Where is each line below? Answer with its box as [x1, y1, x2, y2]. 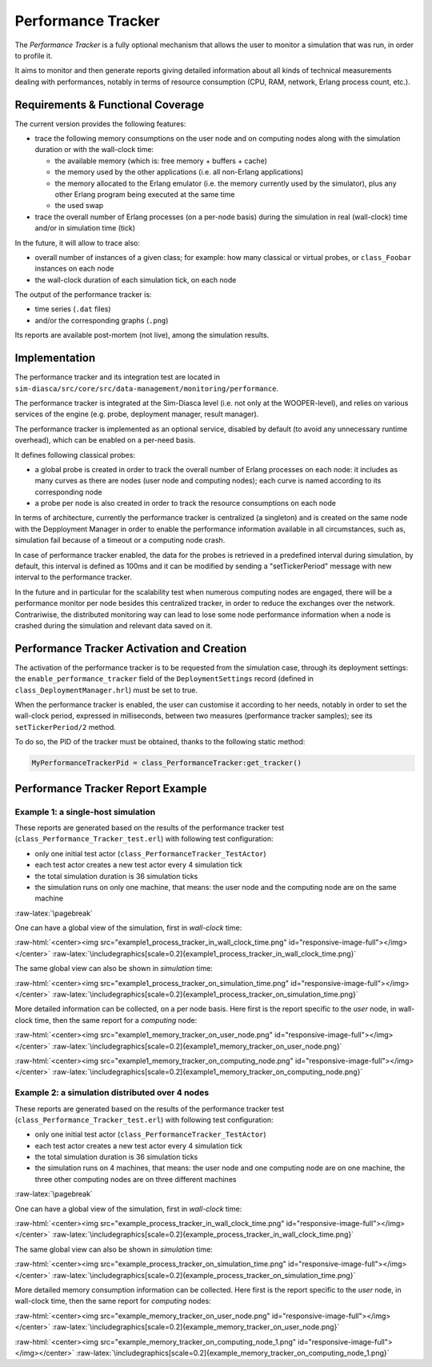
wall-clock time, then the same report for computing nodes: [14, 1297, 211, 1306]
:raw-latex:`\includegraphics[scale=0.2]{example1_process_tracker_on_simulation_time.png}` [52, 989, 359, 1000]
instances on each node [34, 264, 114, 274]
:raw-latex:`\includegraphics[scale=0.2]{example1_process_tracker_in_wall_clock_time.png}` [52, 948, 357, 958]
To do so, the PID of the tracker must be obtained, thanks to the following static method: [14, 737, 306, 747]
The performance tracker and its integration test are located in [14, 372, 220, 382]
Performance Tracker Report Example [14, 781, 207, 796]
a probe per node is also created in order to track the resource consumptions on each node [34, 499, 336, 508]
